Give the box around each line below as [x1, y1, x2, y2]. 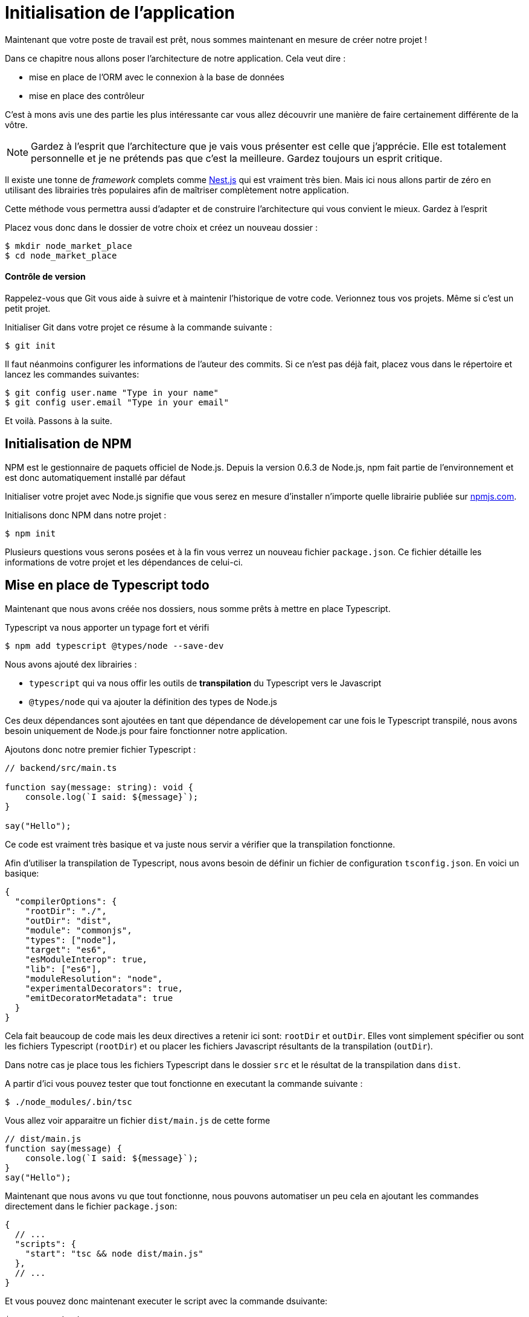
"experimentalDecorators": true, [25, 983, 184, 993]
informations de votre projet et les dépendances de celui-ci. [5, 556, 243, 567]
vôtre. [5, 119, 28, 130]
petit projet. [5, 303, 51, 314]
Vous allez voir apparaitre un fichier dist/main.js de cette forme [5, 1115, 271, 1125]
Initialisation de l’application [5, 2, 236, 23]
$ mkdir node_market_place [5, 240, 132, 251]
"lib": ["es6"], [25, 964, 102, 974]
